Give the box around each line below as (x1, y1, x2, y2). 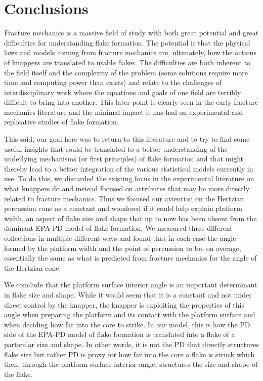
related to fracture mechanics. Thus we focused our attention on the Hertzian (4, 193, 244, 203)
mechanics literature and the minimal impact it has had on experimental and (4, 106, 243, 117)
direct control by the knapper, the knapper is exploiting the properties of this (4, 299, 244, 310)
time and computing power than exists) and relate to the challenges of (4, 77, 222, 88)
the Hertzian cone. (4, 262, 61, 273)
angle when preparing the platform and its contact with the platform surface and (4, 309, 255, 320)
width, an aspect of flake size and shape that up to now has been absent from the (4, 213, 257, 223)
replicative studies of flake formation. (4, 116, 119, 127)
